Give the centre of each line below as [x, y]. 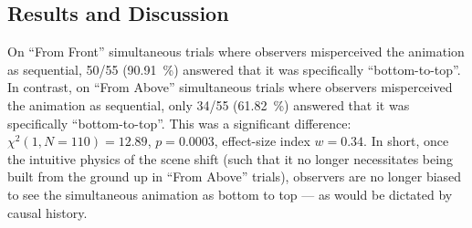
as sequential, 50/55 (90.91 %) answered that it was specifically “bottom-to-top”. [234, 69]
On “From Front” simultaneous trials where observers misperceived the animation [236, 52]
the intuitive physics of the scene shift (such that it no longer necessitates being [230, 158]
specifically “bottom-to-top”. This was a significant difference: [179, 123]
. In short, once [406, 141]
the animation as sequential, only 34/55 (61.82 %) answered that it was [209, 104]
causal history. [47, 212]
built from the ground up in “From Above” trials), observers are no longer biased [235, 176]
